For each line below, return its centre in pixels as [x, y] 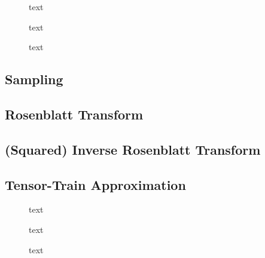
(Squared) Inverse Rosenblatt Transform [133, 149]
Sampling [34, 79]
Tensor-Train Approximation [95, 184]
